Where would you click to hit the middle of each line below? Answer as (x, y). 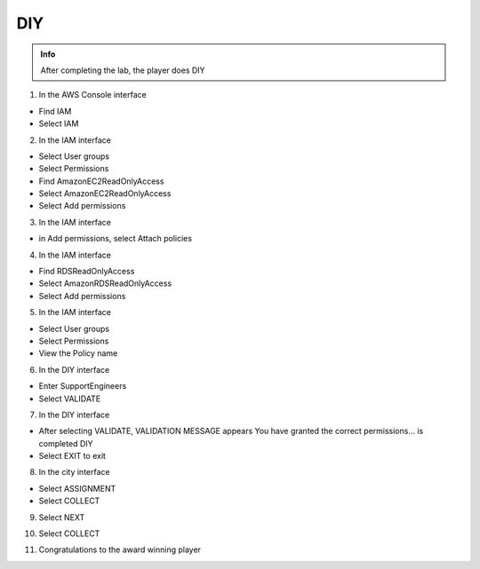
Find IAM (55, 111)
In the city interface (74, 472)
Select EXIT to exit (72, 456)
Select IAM (59, 123)
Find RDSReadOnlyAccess (87, 272)
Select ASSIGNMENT (77, 488)
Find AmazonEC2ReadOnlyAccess (101, 181)
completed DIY (66, 443)
